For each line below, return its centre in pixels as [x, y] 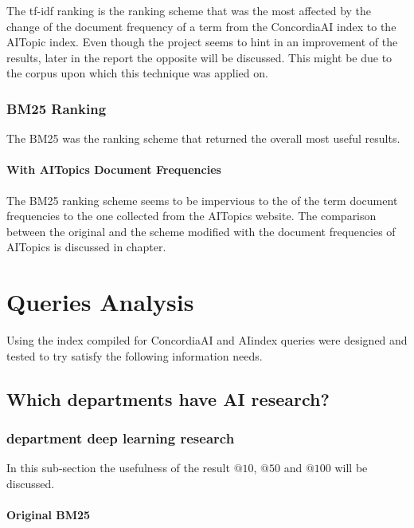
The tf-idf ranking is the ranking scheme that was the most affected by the [189, 10]
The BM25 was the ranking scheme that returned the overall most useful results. [203, 138]
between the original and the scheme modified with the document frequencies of [201, 231]
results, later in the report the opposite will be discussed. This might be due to [199, 57]
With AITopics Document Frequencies [114, 169]
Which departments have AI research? [168, 398]
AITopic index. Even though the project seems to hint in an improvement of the [202, 42]
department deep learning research [121, 437]
